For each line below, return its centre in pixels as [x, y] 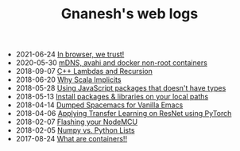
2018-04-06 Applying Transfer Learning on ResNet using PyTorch [124, 114]
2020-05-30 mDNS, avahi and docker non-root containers [112, 63]
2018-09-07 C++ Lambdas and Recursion [84, 72]
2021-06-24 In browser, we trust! [70, 54]
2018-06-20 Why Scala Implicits [68, 79]
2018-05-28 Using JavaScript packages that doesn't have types [121, 88]
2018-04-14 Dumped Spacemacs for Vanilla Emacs [99, 105]
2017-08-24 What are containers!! [72, 139]
